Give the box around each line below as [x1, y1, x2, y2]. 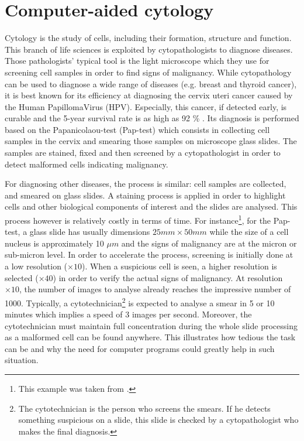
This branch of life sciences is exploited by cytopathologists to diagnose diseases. [5, 43, 293, 55]
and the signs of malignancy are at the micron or [121, 237, 297, 249]
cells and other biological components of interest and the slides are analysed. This [5, 200, 298, 213]
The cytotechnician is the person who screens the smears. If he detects [18, 402, 271, 414]
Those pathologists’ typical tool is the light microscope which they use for [5, 54, 270, 67]
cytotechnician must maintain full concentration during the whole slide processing [5, 319, 298, 331]
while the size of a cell [209, 225, 289, 238]
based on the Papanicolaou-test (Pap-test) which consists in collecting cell [5, 123, 270, 135]
